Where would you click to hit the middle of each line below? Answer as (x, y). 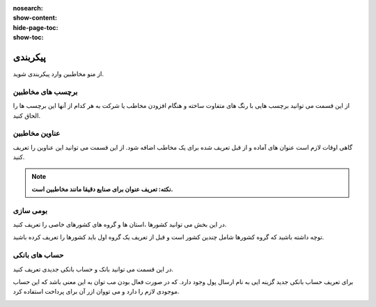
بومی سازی (30, 210)
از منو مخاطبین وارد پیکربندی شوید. (58, 74)
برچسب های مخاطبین (45, 92)
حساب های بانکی (38, 255)
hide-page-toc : (36, 27)
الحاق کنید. (27, 116)
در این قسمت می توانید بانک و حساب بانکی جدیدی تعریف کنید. (93, 269)
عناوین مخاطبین (37, 134)
